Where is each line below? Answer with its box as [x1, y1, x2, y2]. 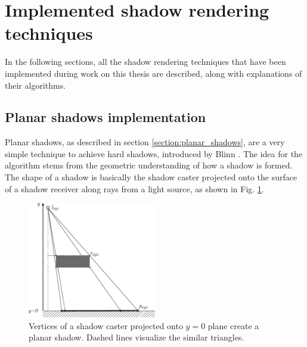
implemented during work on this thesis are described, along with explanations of [5, 67, 302, 79]
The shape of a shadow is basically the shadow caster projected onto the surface [5, 171, 297, 183]
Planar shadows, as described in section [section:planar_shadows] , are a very [5, 136, 285, 148]
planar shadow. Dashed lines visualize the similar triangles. [29, 331, 244, 343]
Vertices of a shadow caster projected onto [29, 319, 183, 332]
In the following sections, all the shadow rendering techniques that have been [5, 55, 286, 68]
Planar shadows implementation [5, 108, 206, 126]
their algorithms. [5, 79, 66, 91]
